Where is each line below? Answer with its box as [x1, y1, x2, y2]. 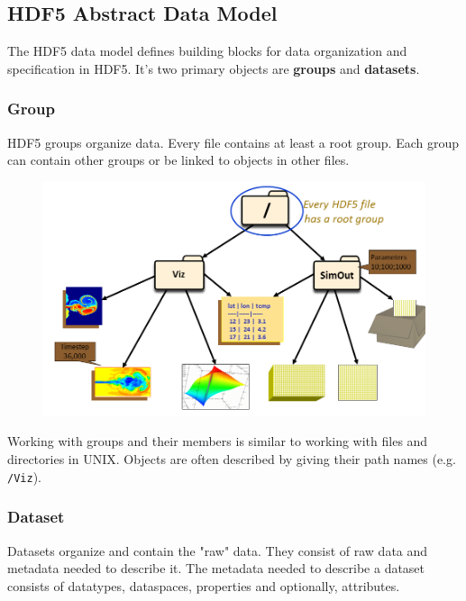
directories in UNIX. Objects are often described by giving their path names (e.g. [7, 450, 456, 469]
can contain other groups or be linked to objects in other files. [7, 150, 350, 169]
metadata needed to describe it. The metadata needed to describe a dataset [7, 559, 425, 578]
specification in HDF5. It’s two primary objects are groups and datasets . [7, 59, 420, 77]
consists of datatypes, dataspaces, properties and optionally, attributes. [7, 576, 400, 595]
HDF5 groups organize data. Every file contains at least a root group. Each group [7, 132, 459, 151]
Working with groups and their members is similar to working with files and [7, 432, 428, 451]
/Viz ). [7, 467, 41, 486]
